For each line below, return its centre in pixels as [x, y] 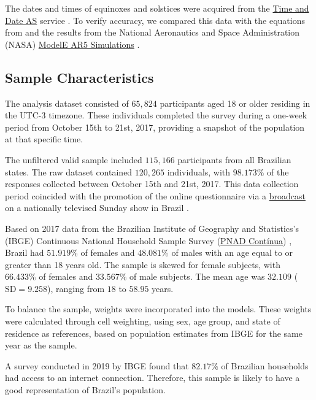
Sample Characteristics [79, 77]
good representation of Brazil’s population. [85, 390]
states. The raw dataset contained [69, 171]
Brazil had [25, 252]
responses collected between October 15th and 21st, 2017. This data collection [152, 184]
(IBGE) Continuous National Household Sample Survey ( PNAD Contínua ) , [148, 240]
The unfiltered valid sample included [74, 159]
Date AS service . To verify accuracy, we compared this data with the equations [155, 20]
